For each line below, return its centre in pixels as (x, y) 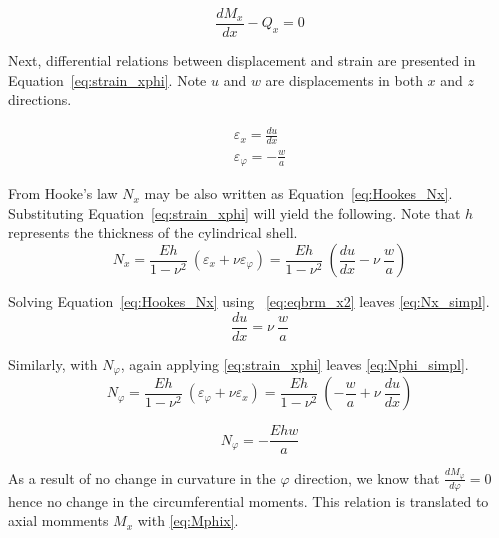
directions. (40, 99)
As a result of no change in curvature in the (142, 477)
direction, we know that (367, 477)
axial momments (58, 520)
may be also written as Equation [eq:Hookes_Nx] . (298, 193)
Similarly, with (53, 363)
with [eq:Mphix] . (188, 520)
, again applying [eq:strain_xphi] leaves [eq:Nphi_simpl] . (294, 363)
